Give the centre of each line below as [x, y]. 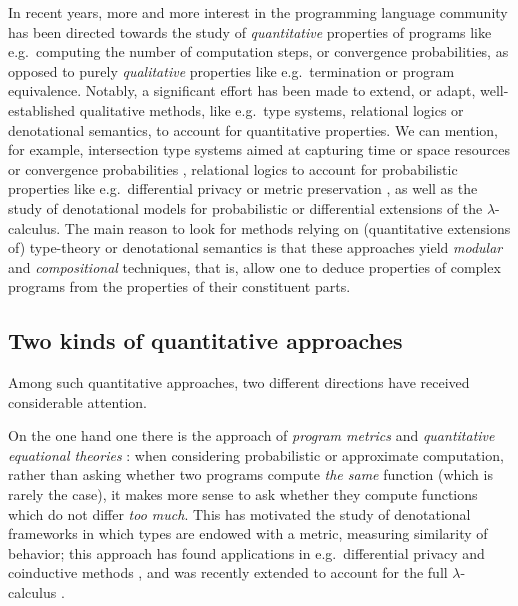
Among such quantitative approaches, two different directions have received [239, 382]
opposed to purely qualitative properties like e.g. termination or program [231, 70]
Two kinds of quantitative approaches [205, 340]
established [42, 109]
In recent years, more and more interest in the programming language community [258, 12]
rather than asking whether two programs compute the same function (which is [250, 474]
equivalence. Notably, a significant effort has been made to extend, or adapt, [242, 90]
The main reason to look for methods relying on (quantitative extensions [287, 227]
